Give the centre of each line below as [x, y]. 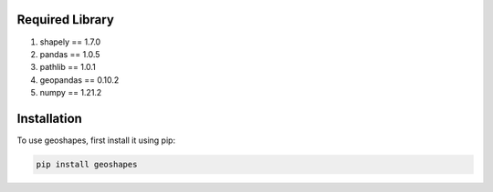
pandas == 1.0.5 [70, 54]
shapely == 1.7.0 [70, 42]
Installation [49, 118]
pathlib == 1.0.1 [68, 67]
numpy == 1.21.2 [71, 93]
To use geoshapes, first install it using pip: [96, 140]
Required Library [65, 20]
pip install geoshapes [87, 164]
